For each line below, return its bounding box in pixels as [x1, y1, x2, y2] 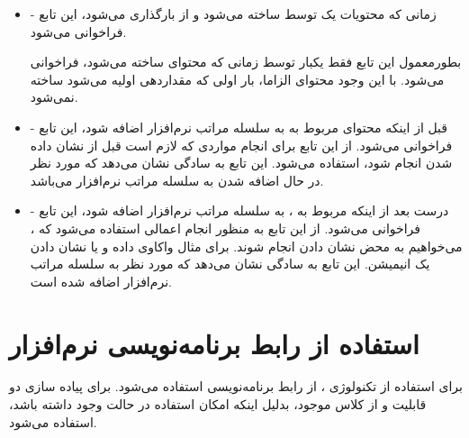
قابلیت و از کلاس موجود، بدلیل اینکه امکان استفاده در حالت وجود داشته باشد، [9, 395, 427, 414]
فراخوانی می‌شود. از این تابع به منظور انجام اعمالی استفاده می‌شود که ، [30, 218, 420, 237]
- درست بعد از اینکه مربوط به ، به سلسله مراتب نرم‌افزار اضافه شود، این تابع [30, 201, 449, 220]
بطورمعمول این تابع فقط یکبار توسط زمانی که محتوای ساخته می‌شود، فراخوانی [30, 52, 462, 71]
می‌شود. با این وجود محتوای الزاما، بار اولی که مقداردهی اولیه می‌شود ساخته [30, 69, 445, 88]
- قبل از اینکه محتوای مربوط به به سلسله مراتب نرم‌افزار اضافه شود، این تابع [30, 117, 448, 136]
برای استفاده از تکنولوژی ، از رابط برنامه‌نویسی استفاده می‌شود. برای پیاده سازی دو [9, 377, 463, 396]
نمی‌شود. [30, 87, 78, 106]
